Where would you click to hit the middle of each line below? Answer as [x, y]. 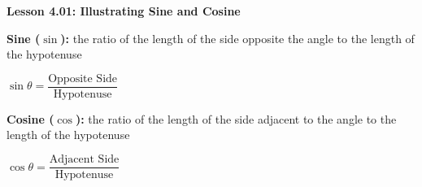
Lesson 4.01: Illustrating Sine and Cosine [124, 11]
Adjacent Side [84, 160]
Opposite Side [83, 78]
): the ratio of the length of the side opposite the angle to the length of [237, 38]
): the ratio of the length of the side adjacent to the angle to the [236, 118]
